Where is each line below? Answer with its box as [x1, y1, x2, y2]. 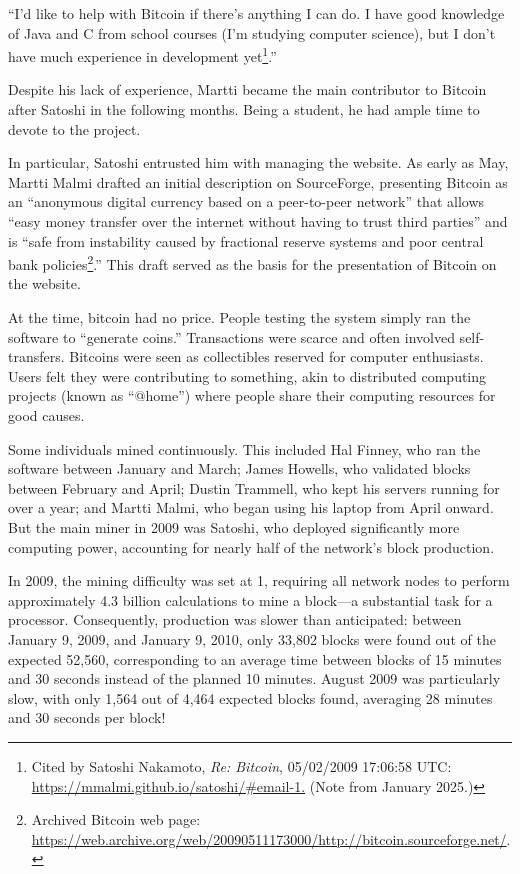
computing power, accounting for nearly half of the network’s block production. [8, 536, 495, 557]
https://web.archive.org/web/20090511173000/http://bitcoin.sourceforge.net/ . [31, 828, 511, 849]
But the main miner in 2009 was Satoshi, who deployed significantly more [8, 516, 460, 537]
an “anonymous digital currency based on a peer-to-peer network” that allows [8, 191, 485, 212]
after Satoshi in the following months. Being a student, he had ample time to [8, 99, 480, 120]
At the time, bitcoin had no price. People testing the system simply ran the [8, 307, 471, 328]
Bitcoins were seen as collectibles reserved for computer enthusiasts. [69, 346, 484, 367]
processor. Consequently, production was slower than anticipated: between [8, 609, 462, 630]
